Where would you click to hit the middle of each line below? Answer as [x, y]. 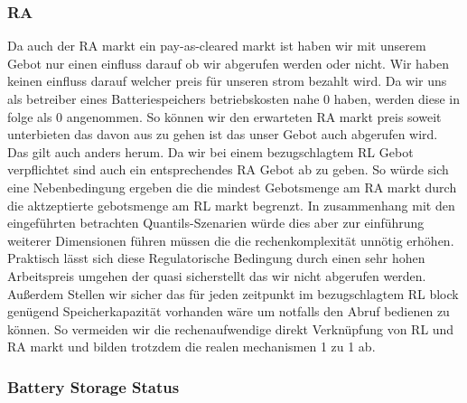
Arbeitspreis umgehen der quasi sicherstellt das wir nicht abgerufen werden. [217, 275]
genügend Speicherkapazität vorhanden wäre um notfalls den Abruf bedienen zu [229, 311]
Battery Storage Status [93, 386]
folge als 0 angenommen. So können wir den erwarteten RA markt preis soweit [224, 116]
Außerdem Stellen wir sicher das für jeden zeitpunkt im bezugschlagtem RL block [233, 293]
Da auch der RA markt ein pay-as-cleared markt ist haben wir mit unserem [217, 46]
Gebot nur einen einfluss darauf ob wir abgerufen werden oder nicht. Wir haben [229, 63]
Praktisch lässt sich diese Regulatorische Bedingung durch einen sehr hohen [216, 258]
